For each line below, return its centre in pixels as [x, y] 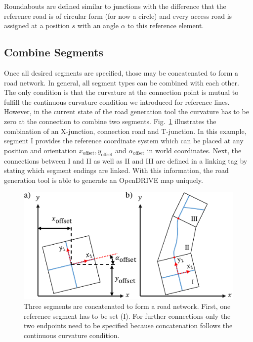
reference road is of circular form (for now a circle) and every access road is [118, 16]
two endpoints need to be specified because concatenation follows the [128, 325]
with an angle [98, 25]
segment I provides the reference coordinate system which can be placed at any [124, 141]
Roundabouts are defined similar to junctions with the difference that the [115, 6]
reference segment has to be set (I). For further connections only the [127, 316]
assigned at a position [37, 25]
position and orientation [41, 150]
